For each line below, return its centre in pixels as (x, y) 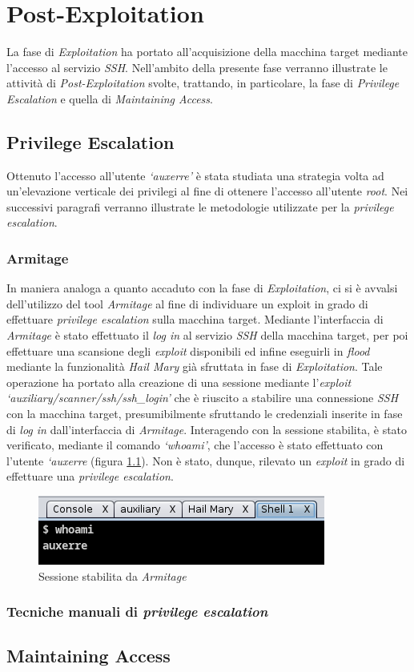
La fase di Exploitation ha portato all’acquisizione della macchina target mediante (207, 52)
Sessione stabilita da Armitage (113, 575)
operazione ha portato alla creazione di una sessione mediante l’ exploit (179, 382)
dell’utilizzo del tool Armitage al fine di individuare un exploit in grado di (187, 303)
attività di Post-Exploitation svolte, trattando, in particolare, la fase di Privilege (203, 83)
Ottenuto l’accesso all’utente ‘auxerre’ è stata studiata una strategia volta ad (195, 175)
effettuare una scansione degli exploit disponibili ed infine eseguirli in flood (188, 350)
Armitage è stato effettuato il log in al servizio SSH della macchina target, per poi (207, 335)
